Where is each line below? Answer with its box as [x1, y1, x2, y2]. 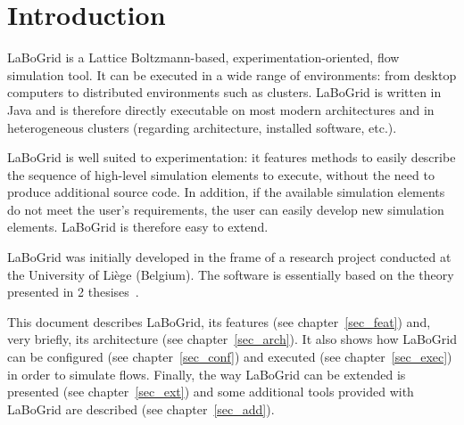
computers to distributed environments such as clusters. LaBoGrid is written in [7, 83, 442, 102]
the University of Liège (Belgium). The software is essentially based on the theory [7, 265, 454, 283]
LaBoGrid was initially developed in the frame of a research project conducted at [7, 248, 452, 266]
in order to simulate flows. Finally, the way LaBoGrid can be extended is [7, 364, 406, 383]
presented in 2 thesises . [7, 282, 139, 301]
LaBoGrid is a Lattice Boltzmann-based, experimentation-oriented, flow [7, 48, 400, 67]
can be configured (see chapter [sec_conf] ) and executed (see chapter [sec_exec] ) [7, 347, 452, 366]
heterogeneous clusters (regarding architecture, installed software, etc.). [7, 118, 397, 136]
